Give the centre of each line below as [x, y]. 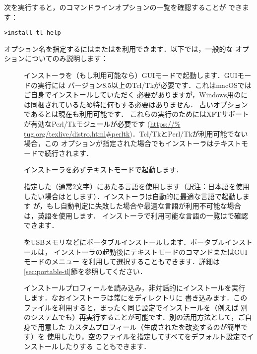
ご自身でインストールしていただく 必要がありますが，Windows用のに [136, 95]
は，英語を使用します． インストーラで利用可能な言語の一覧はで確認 [136, 215]
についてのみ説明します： [66, 58]
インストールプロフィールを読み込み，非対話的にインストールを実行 [135, 288]
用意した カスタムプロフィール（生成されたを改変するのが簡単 [139, 326]
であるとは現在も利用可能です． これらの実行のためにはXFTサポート [136, 114]
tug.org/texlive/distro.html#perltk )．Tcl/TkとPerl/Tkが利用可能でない [136, 133]
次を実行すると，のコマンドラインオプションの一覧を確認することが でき [123, 7]
